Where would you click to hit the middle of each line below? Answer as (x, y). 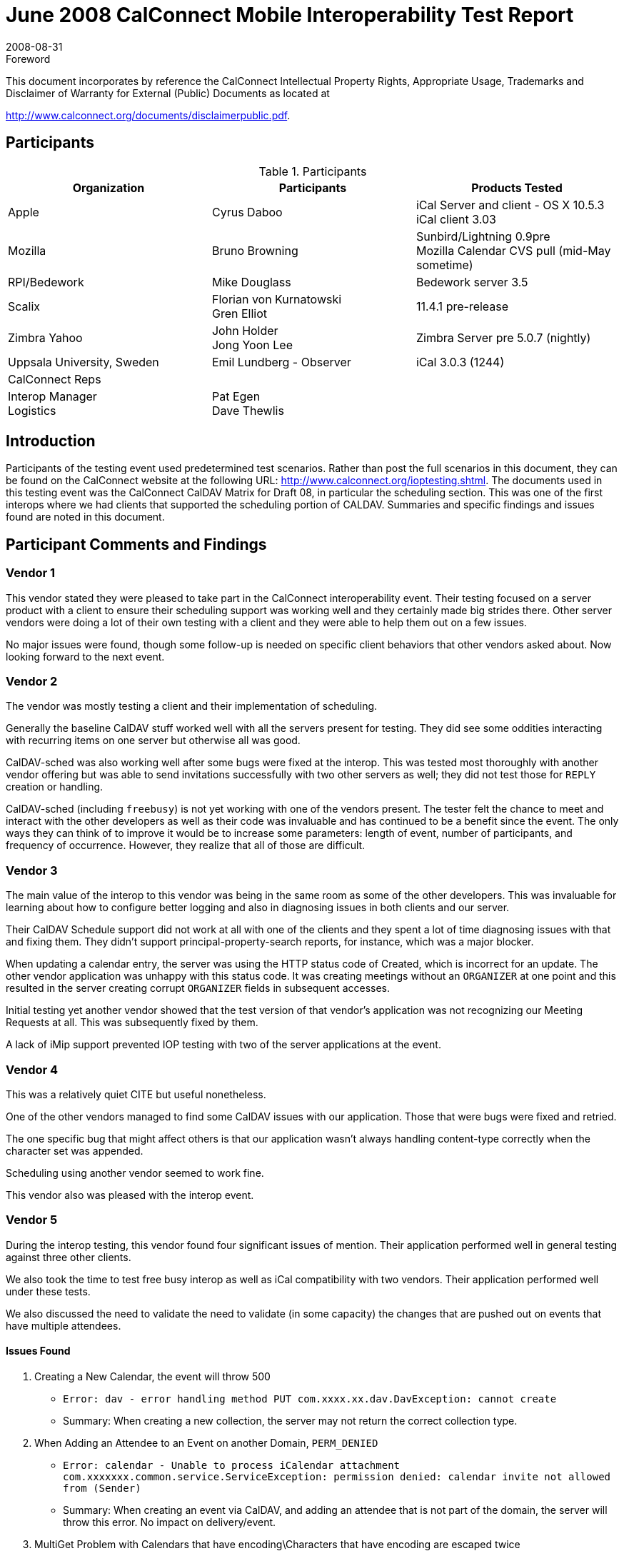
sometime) (444, 265)
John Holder (245, 330)
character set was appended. (75, 1150)
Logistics (32, 410)
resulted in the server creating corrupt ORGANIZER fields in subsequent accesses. (198, 988)
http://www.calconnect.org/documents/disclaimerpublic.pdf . (148, 115)
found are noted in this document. (85, 517)
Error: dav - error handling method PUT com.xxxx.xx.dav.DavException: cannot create (310, 1399)
